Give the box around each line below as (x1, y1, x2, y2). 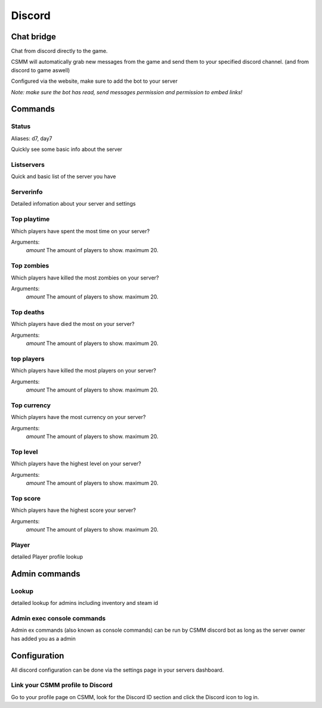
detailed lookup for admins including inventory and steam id (11, 600, 158, 607)
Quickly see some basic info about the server (11, 146, 122, 153)
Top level (11, 448, 38, 456)
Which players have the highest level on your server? (11, 460, 141, 467)
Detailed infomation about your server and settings (11, 200, 136, 207)
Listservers (11, 160, 45, 169)
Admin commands (11, 569, 80, 579)
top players (11, 355, 45, 363)
